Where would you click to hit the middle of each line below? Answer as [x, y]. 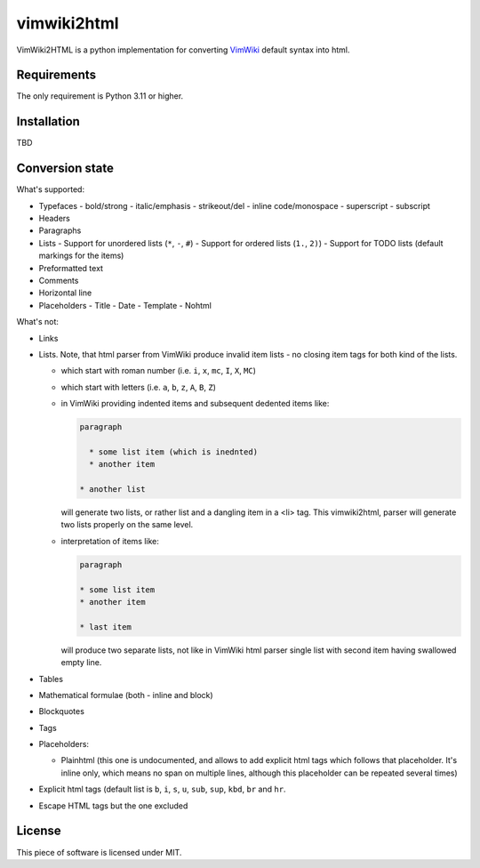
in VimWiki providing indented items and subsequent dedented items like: [195, 404]
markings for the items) [81, 256]
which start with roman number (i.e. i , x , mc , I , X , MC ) [159, 371]
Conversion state [65, 169]
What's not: [38, 322]
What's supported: [50, 189]
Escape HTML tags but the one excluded [113, 806]
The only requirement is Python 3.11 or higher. [100, 96]
